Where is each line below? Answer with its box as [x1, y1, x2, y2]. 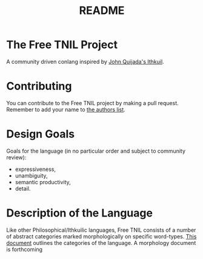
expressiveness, [15, 165, 56, 173]
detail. [15, 185, 31, 192]
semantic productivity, [15, 178, 71, 185]
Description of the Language [6, 206, 153, 219]
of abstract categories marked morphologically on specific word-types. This [6, 232, 197, 240]
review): [6, 153, 27, 161]
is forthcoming [6, 246, 43, 253]
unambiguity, [15, 171, 48, 179]
